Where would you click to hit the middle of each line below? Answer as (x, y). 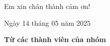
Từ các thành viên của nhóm (55, 39)
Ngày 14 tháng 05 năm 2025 (47, 23)
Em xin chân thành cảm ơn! (47, 6)
